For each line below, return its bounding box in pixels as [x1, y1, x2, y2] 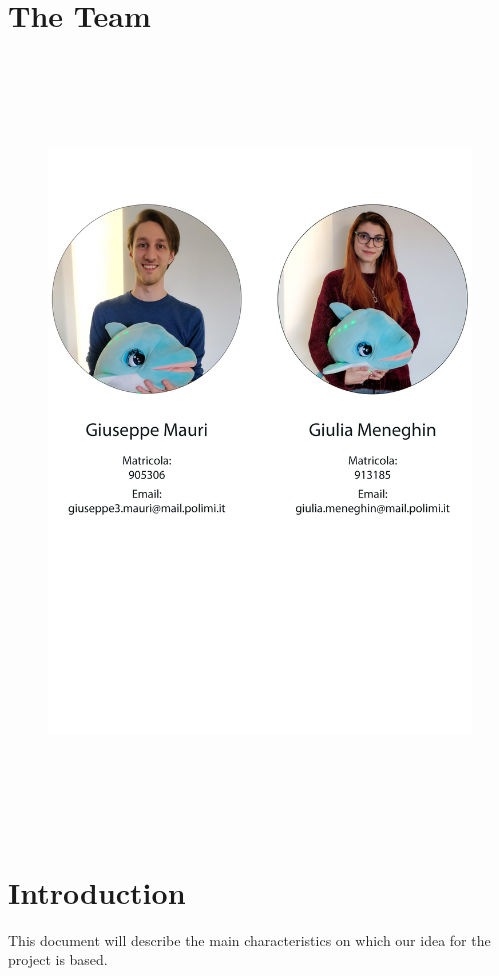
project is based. [8, 949, 108, 970]
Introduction [8, 871, 186, 912]
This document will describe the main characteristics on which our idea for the [8, 929, 491, 950]
